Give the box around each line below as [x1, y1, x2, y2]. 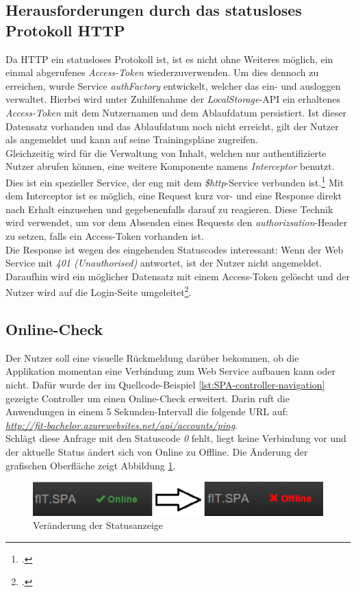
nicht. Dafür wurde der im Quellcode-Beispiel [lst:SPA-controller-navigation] [5, 377, 325, 391]
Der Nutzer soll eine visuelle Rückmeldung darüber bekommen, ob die [5, 350, 299, 365]
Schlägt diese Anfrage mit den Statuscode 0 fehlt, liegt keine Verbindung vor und [5, 431, 346, 445]
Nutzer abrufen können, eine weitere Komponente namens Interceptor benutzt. [5, 159, 335, 173]
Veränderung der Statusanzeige [33, 518, 163, 532]
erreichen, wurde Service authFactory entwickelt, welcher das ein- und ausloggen [5, 78, 341, 92]
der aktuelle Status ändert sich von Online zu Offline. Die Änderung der [5, 444, 308, 458]
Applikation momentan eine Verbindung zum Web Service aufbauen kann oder [5, 364, 336, 378]
